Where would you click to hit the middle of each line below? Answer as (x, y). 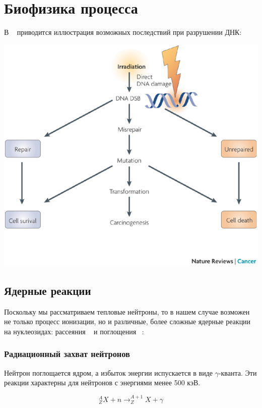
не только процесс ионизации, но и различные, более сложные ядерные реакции (127, 321)
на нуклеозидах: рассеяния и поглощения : (74, 331)
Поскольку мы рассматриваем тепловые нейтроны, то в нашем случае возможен (127, 311)
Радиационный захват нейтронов (67, 354)
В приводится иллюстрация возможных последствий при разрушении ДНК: (123, 32)
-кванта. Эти (238, 372)
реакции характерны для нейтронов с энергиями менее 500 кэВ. (102, 382)
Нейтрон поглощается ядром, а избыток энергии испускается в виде (108, 372)
